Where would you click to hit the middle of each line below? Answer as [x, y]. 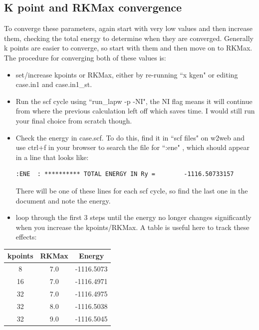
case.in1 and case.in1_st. [54, 84]
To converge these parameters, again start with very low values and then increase [128, 28]
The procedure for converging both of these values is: [85, 57]
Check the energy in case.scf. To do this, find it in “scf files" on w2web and [130, 137]
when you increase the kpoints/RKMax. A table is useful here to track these [132, 227]
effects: [26, 237]
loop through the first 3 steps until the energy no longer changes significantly [133, 217]
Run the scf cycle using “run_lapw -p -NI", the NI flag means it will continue [134, 101]
